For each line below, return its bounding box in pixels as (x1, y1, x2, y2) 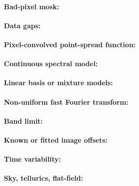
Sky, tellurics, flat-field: (4, 173, 83, 183)
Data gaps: (4, 20, 41, 30)
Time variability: (4, 154, 61, 164)
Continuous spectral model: (4, 58, 98, 69)
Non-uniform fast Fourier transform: (4, 96, 129, 107)
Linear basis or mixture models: (4, 77, 113, 88)
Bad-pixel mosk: (4, 1, 59, 11)
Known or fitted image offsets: (4, 134, 108, 145)
